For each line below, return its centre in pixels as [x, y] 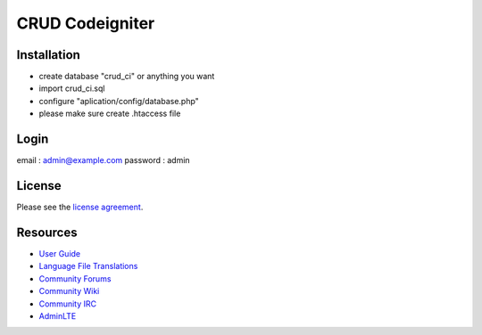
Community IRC [68, 304]
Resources [47, 232]
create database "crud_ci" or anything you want [127, 77]
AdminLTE [58, 315]
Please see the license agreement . [80, 207]
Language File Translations [88, 266]
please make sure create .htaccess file [110, 114]
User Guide [60, 253]
